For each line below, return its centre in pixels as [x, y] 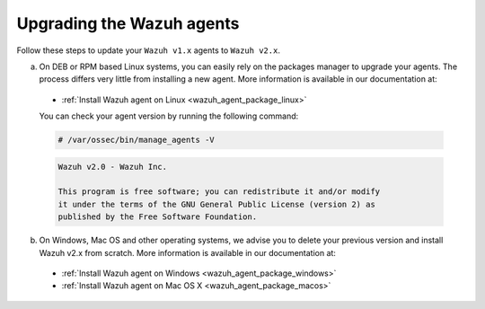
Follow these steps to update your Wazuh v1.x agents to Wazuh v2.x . [148, 50]
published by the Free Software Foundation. [158, 217]
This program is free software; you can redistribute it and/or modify [219, 192]
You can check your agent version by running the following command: [169, 116]
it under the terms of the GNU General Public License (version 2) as [217, 204]
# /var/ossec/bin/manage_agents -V [136, 140]
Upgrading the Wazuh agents [128, 23]
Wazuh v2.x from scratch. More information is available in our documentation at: [188, 252]
